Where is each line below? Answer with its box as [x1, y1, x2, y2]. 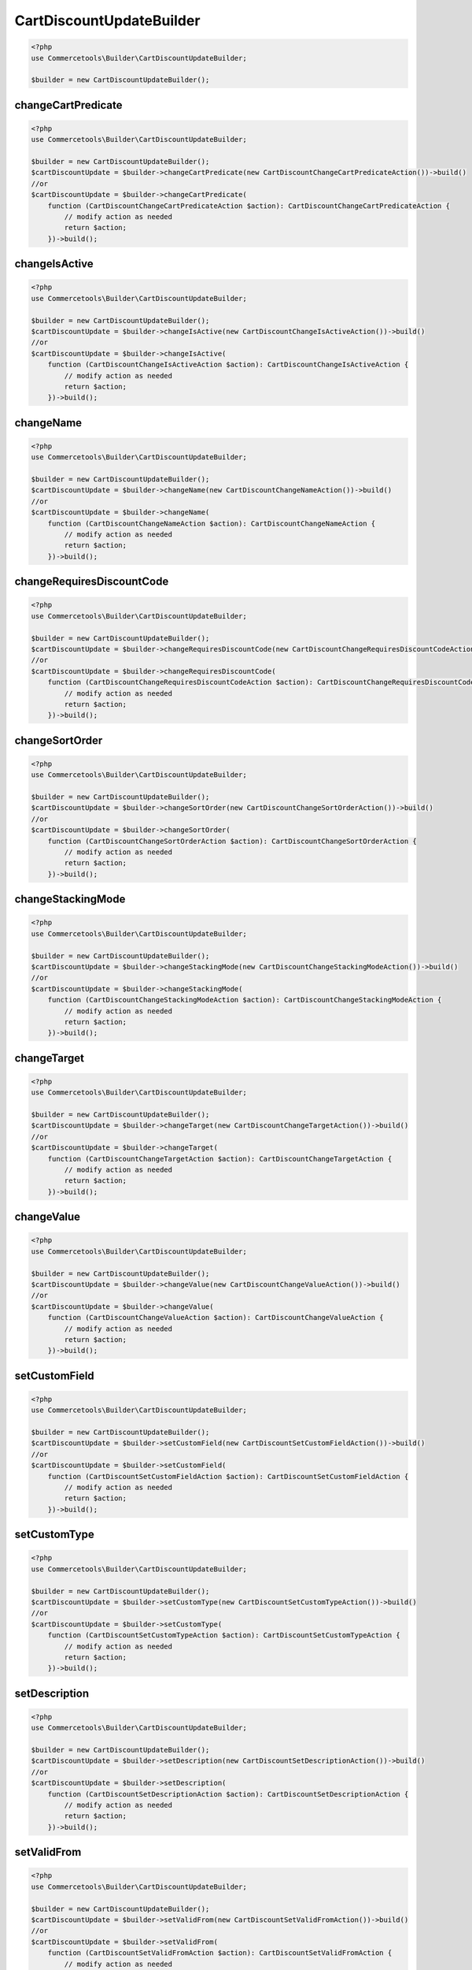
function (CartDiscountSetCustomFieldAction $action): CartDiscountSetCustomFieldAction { [47, 1472, 409, 1481]
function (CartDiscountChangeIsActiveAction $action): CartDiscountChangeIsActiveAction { [47, 360, 409, 370]
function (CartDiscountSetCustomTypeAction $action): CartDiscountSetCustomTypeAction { [47, 1631, 400, 1640]
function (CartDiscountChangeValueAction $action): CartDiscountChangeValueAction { [47, 1313, 385, 1322]
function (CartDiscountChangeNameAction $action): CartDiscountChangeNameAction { [47, 519, 376, 528]
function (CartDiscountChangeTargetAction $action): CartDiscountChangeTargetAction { [47, 1154, 393, 1163]
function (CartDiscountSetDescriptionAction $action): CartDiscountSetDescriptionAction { [47, 1790, 409, 1798]
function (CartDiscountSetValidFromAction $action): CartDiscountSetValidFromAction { [47, 1949, 393, 1957]
